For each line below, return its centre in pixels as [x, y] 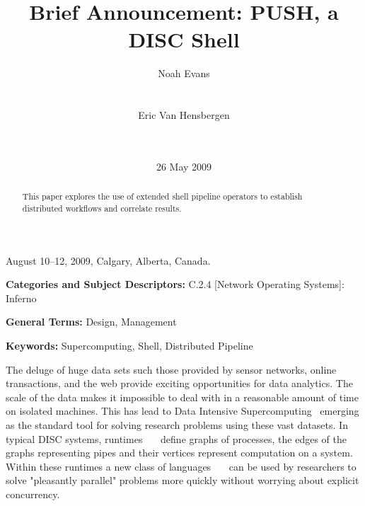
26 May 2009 [184, 166]
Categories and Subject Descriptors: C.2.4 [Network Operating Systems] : [175, 284]
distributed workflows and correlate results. [102, 208]
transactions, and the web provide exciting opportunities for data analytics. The [179, 383]
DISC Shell [184, 39]
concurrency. [33, 494]
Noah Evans [184, 73]
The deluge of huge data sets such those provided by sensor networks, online [171, 369]
